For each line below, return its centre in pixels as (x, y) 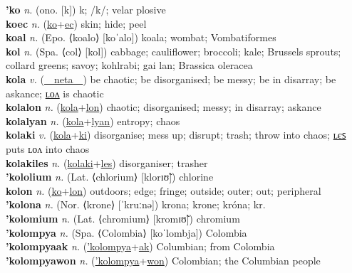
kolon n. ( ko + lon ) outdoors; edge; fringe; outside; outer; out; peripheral (164, 190)
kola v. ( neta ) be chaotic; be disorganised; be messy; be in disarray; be (171, 79)
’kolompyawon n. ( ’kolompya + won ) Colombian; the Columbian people (163, 260)
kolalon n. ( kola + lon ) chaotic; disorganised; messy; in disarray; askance (164, 107)
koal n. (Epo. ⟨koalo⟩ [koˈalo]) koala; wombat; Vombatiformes (141, 37)
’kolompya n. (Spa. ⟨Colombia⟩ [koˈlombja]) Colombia (126, 232)
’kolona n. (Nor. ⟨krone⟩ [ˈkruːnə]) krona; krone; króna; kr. (136, 204)
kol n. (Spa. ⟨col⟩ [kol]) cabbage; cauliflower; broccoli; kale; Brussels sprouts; (174, 51)
